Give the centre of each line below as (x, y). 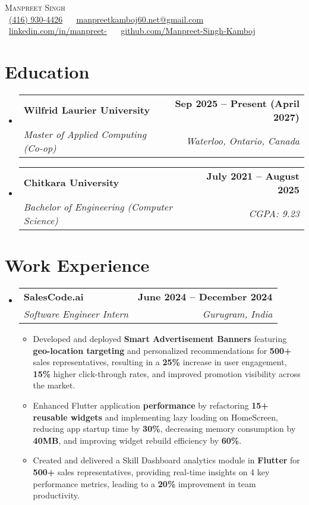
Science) (41, 220)
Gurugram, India (237, 314)
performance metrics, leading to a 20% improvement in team (144, 483)
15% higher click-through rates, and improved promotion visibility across (167, 373)
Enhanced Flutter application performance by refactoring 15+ (151, 405)
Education (47, 71)
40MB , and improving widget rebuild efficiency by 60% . (137, 440)
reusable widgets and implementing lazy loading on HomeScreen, (155, 417)
